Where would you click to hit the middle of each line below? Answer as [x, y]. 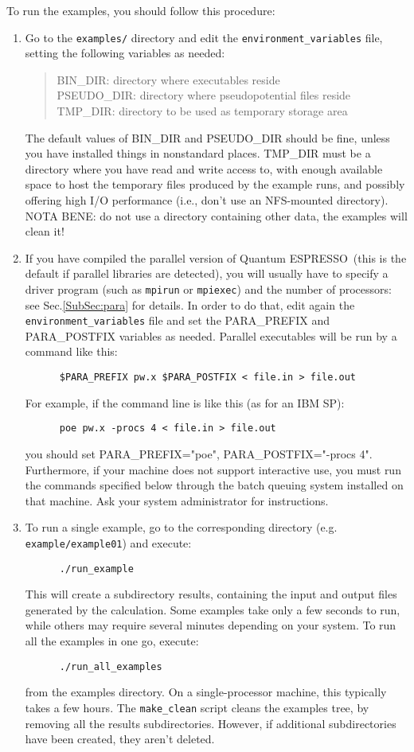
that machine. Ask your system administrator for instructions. [177, 500]
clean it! [45, 231]
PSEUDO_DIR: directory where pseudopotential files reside [204, 95]
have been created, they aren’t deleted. [120, 739]
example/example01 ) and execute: [108, 542]
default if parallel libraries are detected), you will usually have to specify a [207, 273]
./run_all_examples [111, 666]
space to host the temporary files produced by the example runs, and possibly [215, 184]
